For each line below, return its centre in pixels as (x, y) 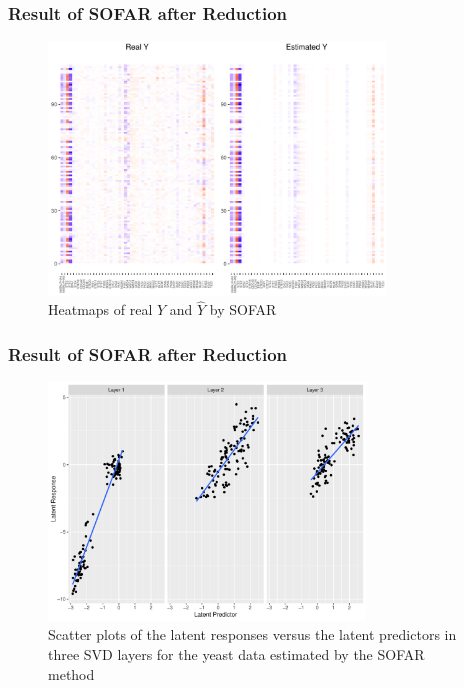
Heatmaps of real (100, 309)
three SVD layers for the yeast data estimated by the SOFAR (236, 653)
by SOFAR (243, 309)
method (71, 673)
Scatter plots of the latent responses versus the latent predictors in (252, 634)
